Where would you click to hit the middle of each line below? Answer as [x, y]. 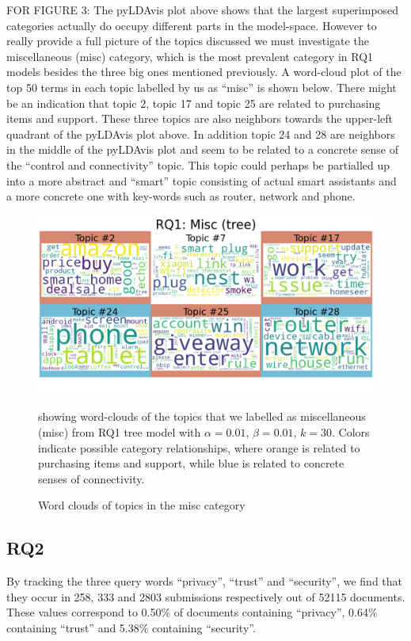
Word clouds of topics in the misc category [142, 505]
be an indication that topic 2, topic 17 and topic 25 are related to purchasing [194, 103]
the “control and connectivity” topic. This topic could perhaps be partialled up [198, 164]
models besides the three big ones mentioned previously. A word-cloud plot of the [204, 72]
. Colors [351, 431]
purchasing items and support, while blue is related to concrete [191, 463]
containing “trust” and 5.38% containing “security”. [131, 627]
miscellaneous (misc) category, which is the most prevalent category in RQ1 [190, 56]
